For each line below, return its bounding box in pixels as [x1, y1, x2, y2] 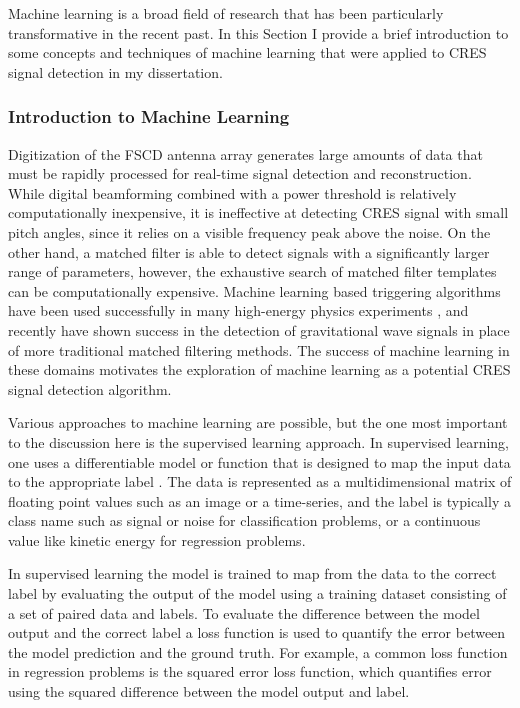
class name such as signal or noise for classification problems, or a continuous [8, 510, 481, 531]
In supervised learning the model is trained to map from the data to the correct [8, 563, 497, 584]
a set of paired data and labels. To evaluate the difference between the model [8, 602, 480, 623]
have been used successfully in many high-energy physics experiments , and [8, 300, 469, 321]
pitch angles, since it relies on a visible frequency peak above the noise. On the [8, 221, 491, 242]
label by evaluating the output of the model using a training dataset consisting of [8, 583, 507, 604]
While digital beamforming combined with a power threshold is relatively [8, 182, 457, 203]
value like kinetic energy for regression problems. [8, 529, 306, 550]
